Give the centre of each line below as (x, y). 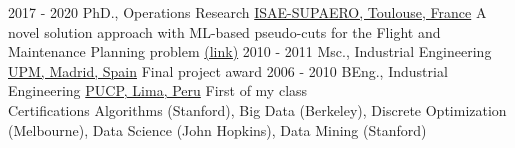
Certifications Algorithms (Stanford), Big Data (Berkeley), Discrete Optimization (257, 109)
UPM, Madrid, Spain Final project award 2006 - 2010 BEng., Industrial (228, 70)
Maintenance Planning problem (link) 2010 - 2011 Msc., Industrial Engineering (250, 51)
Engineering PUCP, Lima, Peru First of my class (158, 90)
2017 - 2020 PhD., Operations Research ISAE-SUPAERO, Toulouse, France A (247, 12)
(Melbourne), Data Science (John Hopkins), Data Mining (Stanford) (217, 129)
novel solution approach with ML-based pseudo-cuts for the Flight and (224, 31)
